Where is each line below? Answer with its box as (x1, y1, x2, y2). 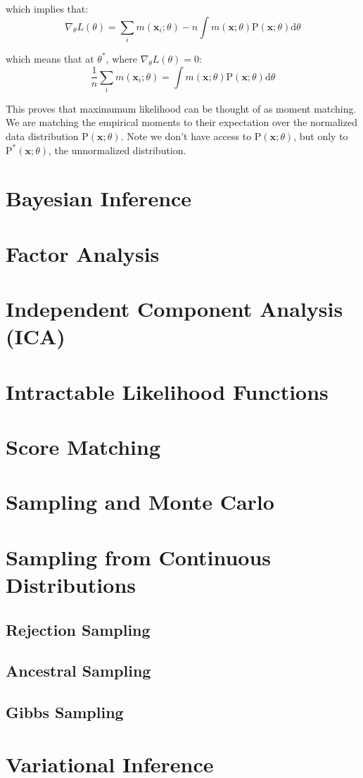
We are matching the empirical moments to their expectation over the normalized (6, 115, 357, 130)
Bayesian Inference (6, 184, 192, 213)
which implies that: (6, 1, 89, 15)
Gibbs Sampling (6, 701, 124, 723)
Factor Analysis (6, 239, 160, 268)
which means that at (6, 51, 94, 65)
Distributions (6, 570, 136, 599)
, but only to (293, 129, 348, 144)
